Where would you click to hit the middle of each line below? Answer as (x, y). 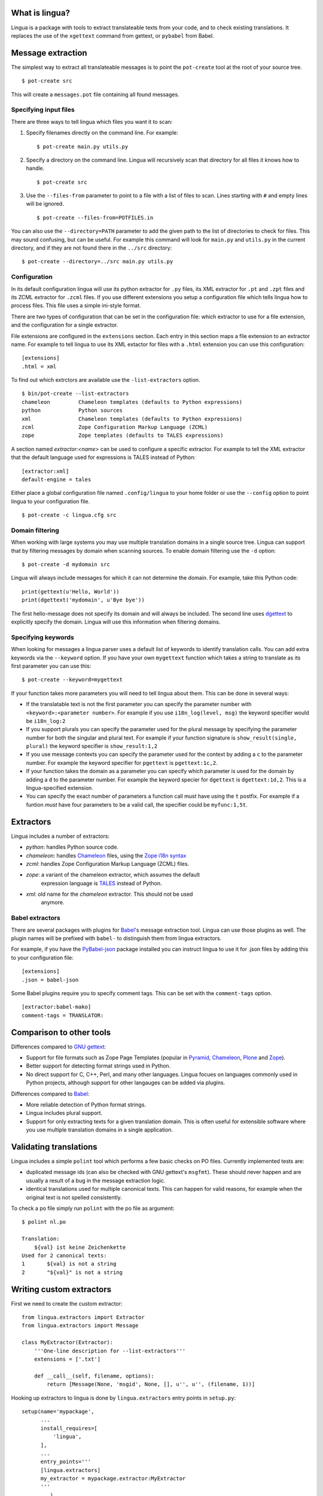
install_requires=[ (69, 1428)
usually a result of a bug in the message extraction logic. (96, 1180)
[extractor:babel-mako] (57, 1007)
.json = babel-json (50, 980)
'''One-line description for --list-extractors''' (110, 1351)
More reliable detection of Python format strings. (86, 1105)
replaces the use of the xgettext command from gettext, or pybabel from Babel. (113, 35)
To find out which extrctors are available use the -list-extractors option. (106, 380)
